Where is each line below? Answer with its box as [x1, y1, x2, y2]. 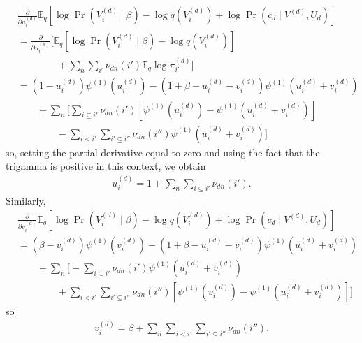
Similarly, [6, 194, 46, 208]
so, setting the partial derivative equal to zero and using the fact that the [6, 145, 320, 159]
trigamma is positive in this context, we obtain [6, 159, 206, 173]
